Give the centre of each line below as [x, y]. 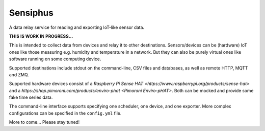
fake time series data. [31, 97]
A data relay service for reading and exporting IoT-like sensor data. [77, 27]
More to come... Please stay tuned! [44, 122]
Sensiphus [31, 13]
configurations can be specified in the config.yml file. [65, 113]
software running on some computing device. [55, 59]
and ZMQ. [19, 75]
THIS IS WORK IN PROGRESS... [41, 36]
